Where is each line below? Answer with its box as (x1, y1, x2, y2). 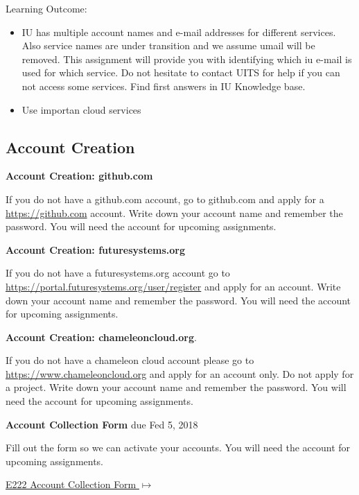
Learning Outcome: (6, 1, 87, 15)
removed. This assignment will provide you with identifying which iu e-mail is (21, 51, 352, 66)
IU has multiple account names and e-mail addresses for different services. (21, 24, 336, 39)
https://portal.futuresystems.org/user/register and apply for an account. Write (6, 279, 341, 293)
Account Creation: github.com (6, 168, 153, 183)
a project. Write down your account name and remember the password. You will (6, 380, 347, 394)
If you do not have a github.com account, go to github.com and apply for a (6, 191, 324, 206)
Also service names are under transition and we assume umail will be (21, 38, 315, 53)
